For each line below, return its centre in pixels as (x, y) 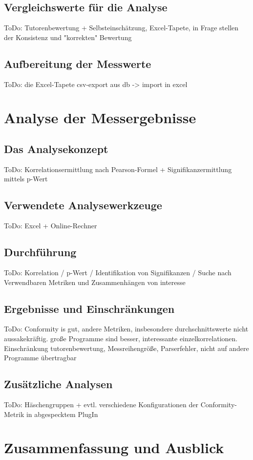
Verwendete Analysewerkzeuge (83, 205)
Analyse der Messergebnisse (100, 118)
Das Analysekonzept (56, 148)
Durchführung (40, 252)
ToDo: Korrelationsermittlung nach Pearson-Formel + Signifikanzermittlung (118, 169)
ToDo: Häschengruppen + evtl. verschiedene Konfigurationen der (101, 404)
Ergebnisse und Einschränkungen (89, 308)
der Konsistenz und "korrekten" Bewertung (68, 37)
